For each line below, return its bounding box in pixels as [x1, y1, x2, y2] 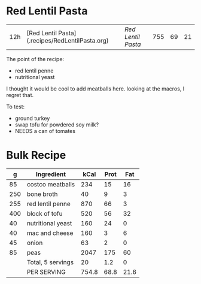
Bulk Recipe [6, 149, 66, 162]
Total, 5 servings [26, 258, 74, 266]
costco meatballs [26, 180, 75, 188]
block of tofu [26, 209, 63, 217]
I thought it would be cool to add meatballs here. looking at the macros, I [6, 85, 185, 92]
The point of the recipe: [6, 55, 65, 62]
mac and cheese [26, 229, 74, 237]
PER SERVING [26, 268, 66, 276]
